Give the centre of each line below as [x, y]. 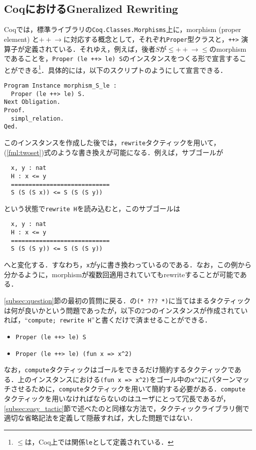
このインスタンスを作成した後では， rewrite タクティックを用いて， [112, 142]
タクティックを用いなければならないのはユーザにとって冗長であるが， [117, 399]
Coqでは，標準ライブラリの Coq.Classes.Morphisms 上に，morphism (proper [123, 29]
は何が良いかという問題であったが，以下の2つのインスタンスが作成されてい [126, 310]
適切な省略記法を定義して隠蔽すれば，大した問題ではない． [100, 418]
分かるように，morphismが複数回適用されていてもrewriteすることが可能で [122, 274]
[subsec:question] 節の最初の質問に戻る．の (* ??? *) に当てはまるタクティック [128, 300]
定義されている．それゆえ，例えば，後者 [90, 48]
